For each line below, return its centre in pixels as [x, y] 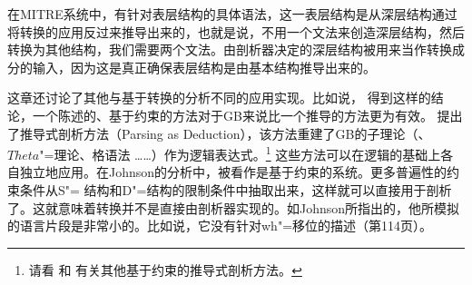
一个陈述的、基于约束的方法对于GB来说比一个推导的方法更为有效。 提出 [247, 115]
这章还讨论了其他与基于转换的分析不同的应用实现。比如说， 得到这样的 [219, 98]
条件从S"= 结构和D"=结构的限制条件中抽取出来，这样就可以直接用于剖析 [236, 190]
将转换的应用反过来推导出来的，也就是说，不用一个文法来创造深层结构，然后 [236, 31]
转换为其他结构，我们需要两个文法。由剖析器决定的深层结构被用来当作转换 [230, 49]
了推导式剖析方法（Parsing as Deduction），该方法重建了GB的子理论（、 [219, 133]
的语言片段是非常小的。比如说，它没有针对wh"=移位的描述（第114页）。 [220, 226]
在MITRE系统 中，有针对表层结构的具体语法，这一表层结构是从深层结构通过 [232, 14]
